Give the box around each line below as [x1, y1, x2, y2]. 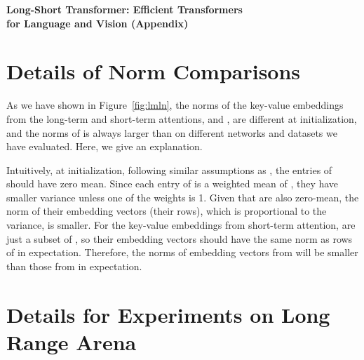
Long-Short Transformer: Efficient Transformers [6, 2, 243, 16]
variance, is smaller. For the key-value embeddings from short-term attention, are [6, 218, 356, 232]
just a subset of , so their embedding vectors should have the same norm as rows [6, 231, 353, 246]
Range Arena [6, 327, 137, 356]
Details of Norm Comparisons [6, 57, 301, 86]
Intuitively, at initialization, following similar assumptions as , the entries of [6, 162, 332, 177]
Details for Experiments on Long [6, 300, 330, 328]
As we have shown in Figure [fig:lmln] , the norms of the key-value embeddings [6, 98, 344, 112]
